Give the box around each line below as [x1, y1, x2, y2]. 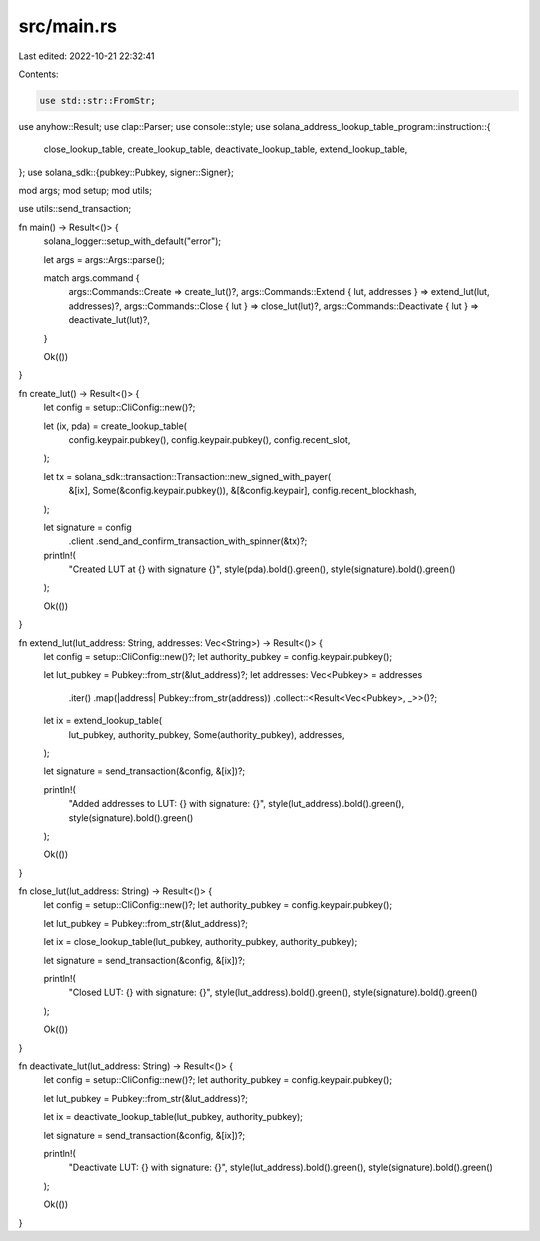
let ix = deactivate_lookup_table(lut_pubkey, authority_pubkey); [43, 1111, 304, 1123]
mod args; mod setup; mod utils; [18, 185, 152, 197]
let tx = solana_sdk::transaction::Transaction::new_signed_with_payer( [43, 470, 332, 482]
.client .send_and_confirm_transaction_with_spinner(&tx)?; [68, 535, 308, 547]
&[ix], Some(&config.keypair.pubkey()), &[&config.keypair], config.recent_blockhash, [68, 485, 417, 497]
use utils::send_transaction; [18, 203, 132, 215]
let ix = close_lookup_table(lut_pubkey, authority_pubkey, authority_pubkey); [43, 936, 358, 948]
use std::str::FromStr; [39, 95, 157, 106]
